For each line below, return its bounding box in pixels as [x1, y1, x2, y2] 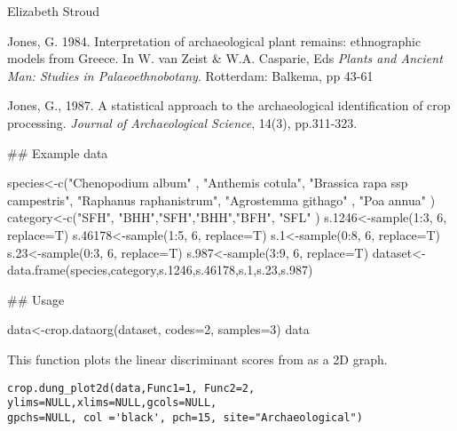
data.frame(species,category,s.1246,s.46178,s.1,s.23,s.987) [7, 260, 313, 279]
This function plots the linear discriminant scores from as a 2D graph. [7, 349, 388, 368]
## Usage [7, 290, 65, 308]
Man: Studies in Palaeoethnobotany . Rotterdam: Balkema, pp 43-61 [7, 66, 374, 84]
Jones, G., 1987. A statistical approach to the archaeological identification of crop [7, 96, 451, 115]
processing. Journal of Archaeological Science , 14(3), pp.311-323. [7, 113, 358, 132]
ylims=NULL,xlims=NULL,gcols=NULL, [7, 396, 217, 410]
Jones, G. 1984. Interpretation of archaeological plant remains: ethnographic [7, 31, 422, 50]
